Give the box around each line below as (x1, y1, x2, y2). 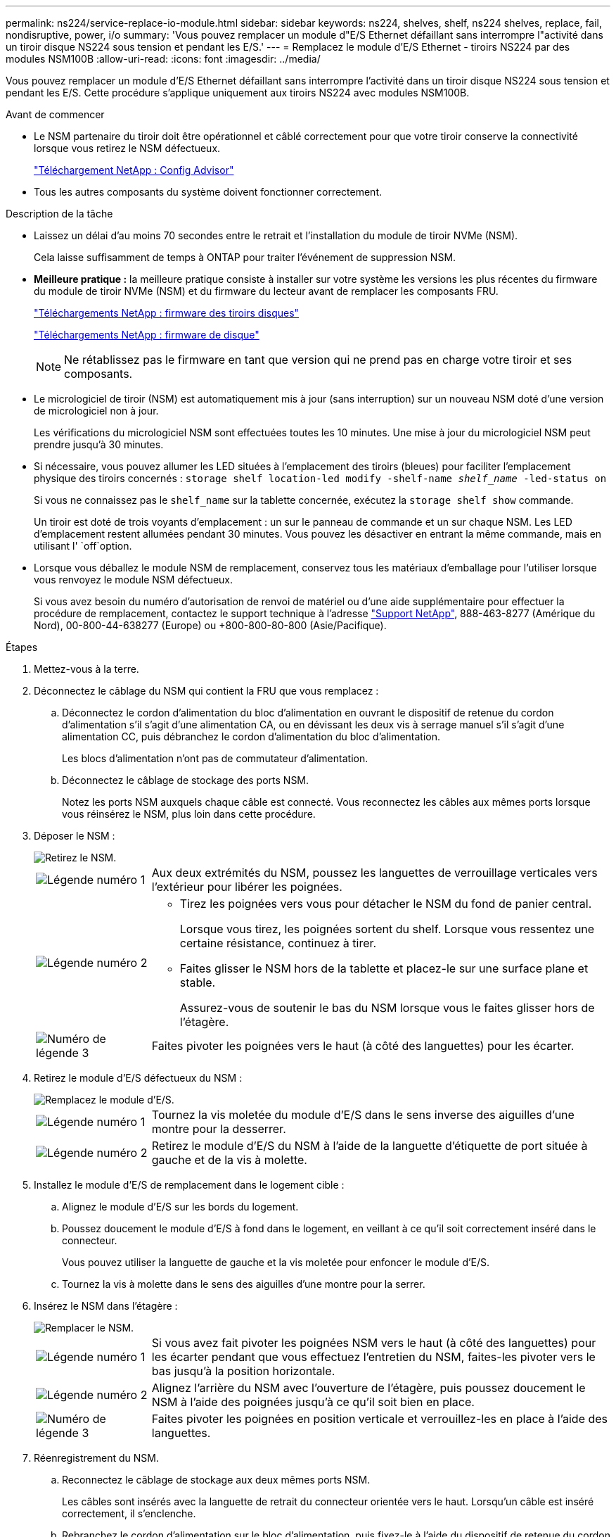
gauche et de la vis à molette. (151, 1153, 307, 1167)
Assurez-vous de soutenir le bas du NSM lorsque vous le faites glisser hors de (179, 1001, 595, 1015)
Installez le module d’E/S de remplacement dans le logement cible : (34, 1179, 345, 1191)
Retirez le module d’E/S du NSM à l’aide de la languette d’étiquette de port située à (151, 1139, 588, 1153)
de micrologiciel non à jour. (34, 405, 159, 417)
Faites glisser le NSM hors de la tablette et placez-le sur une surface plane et (179, 961, 589, 975)
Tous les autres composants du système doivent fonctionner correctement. (34, 186, 383, 198)
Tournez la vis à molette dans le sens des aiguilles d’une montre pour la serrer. (62, 1278, 425, 1290)
